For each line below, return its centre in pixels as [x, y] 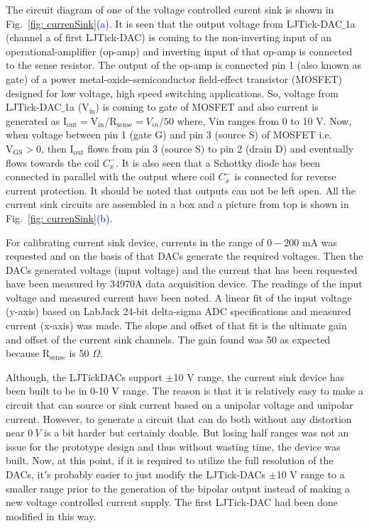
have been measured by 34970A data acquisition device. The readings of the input [184, 284]
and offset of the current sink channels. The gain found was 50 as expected [168, 339]
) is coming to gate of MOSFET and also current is [207, 107]
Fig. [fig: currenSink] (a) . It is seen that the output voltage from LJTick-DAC [174, 23]
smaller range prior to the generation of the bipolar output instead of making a [178, 488]
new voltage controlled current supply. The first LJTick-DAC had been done [172, 502]
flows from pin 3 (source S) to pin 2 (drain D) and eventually [221, 148]
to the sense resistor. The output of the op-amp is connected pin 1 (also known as [184, 65]
